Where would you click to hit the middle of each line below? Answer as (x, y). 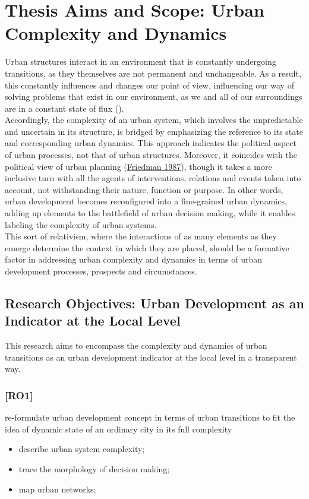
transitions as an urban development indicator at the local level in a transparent (151, 357)
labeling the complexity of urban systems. (81, 224)
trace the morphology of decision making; (94, 468)
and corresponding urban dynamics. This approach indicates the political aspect (151, 143)
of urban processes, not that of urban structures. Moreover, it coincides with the (151, 155)
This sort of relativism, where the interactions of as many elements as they (141, 236)
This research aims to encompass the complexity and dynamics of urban (136, 345)
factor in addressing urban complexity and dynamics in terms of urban (133, 259)
